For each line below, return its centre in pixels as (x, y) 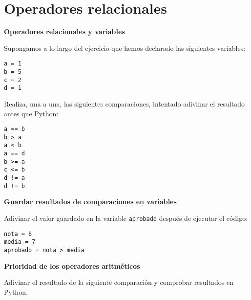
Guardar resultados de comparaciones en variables (90, 202)
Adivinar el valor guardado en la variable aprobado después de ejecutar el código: (126, 218)
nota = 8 (18, 234)
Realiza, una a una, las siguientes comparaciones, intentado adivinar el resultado (125, 103)
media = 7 (20, 242)
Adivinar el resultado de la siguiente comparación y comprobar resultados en (119, 282)
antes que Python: (31, 113)
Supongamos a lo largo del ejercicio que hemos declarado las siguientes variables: (125, 48)
